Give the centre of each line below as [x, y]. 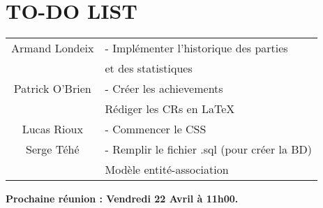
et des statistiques [149, 68]
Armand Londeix [53, 48]
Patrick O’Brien [52, 89]
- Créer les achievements [164, 89]
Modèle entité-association [167, 170]
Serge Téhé [53, 149]
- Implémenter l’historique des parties [196, 48]
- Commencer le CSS [156, 129]
